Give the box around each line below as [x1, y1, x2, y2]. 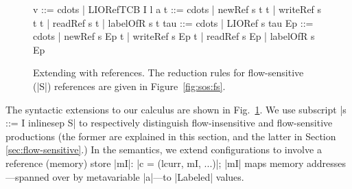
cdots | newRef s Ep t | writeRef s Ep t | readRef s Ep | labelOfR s [33, 29, 315, 43]
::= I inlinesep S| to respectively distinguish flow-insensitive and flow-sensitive [5, 115, 333, 130]
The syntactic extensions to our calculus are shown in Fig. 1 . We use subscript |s [5, 102, 347, 116]
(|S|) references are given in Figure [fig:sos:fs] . [33, 78, 226, 93]
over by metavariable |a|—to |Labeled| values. [52, 169, 244, 184]
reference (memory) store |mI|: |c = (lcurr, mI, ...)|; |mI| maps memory [5, 155, 304, 170]
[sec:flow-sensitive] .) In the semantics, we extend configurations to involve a [5, 142, 322, 157]
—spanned [5, 169, 49, 184]
